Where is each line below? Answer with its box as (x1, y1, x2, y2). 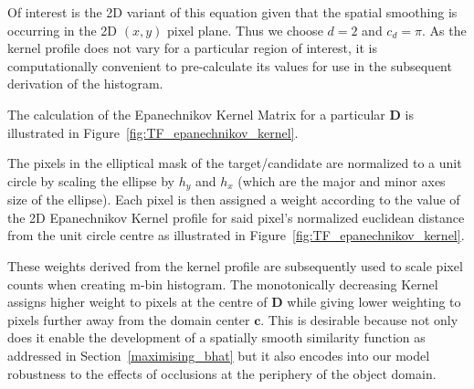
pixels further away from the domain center (7, 310, 250, 329)
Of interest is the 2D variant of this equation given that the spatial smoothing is (7, 3, 458, 21)
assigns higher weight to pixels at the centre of (7, 292, 268, 311)
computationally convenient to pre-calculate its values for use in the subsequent (7, 56, 452, 75)
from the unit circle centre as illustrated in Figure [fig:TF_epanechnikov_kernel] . (7, 226, 465, 245)
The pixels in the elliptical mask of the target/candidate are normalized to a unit (7, 153, 462, 173)
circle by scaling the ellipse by (7, 171, 174, 190)
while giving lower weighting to (287, 292, 461, 311)
